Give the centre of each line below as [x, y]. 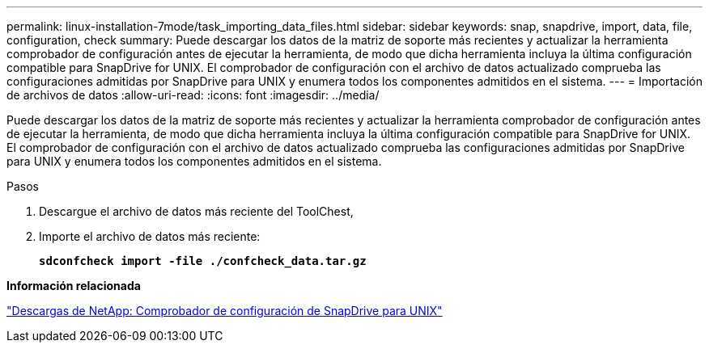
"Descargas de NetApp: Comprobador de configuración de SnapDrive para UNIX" [225, 311]
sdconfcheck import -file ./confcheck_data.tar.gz [203, 261]
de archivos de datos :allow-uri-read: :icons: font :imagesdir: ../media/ [193, 95]
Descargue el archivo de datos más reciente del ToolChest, [196, 211]
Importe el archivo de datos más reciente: [150, 236]
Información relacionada [74, 286]
